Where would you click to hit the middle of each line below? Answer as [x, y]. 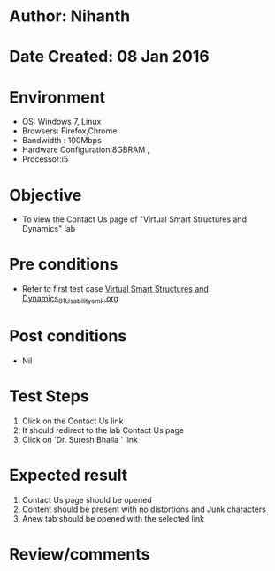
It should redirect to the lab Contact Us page [103, 430]
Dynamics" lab [49, 229]
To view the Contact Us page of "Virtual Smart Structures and [134, 219]
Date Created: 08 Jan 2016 [109, 57]
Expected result [69, 476]
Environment [57, 97]
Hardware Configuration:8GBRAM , [86, 150]
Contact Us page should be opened [87, 499]
